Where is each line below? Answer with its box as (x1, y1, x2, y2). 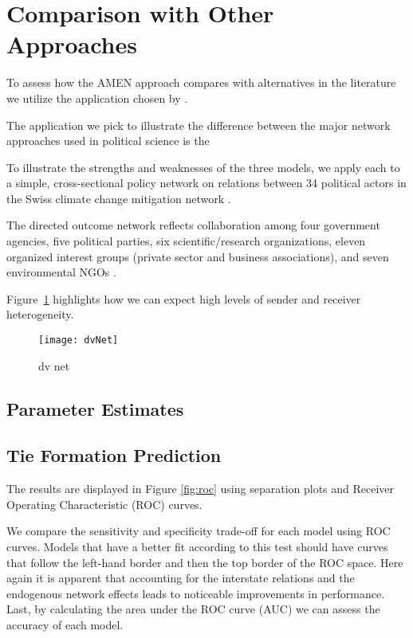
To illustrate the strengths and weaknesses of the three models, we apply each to (6, 159, 400, 175)
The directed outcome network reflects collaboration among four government (6, 217, 380, 233)
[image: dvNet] (38, 335, 119, 346)
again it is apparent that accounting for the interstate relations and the (6, 570, 355, 586)
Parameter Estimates (6, 396, 184, 421)
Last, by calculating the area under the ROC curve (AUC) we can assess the (6, 601, 380, 617)
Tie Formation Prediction (6, 443, 222, 468)
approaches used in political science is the (6, 132, 210, 149)
